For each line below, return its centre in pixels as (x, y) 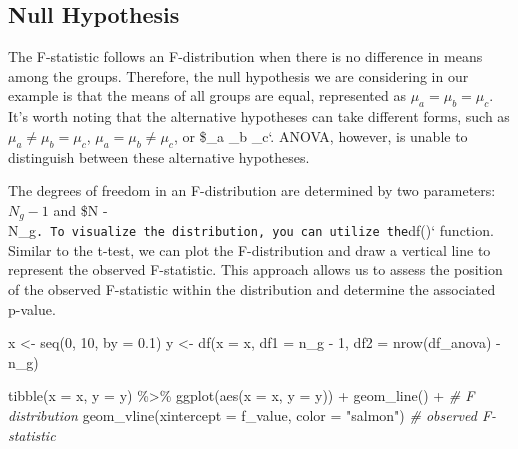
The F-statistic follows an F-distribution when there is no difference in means (245, 56)
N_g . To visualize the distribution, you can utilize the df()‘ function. (251, 230)
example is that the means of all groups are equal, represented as (207, 95)
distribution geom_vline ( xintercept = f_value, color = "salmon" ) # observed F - (252, 415)
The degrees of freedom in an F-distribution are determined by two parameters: (252, 190)
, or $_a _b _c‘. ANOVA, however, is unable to (320, 135)
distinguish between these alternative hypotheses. (159, 156)
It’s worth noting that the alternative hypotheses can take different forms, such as (259, 116)
